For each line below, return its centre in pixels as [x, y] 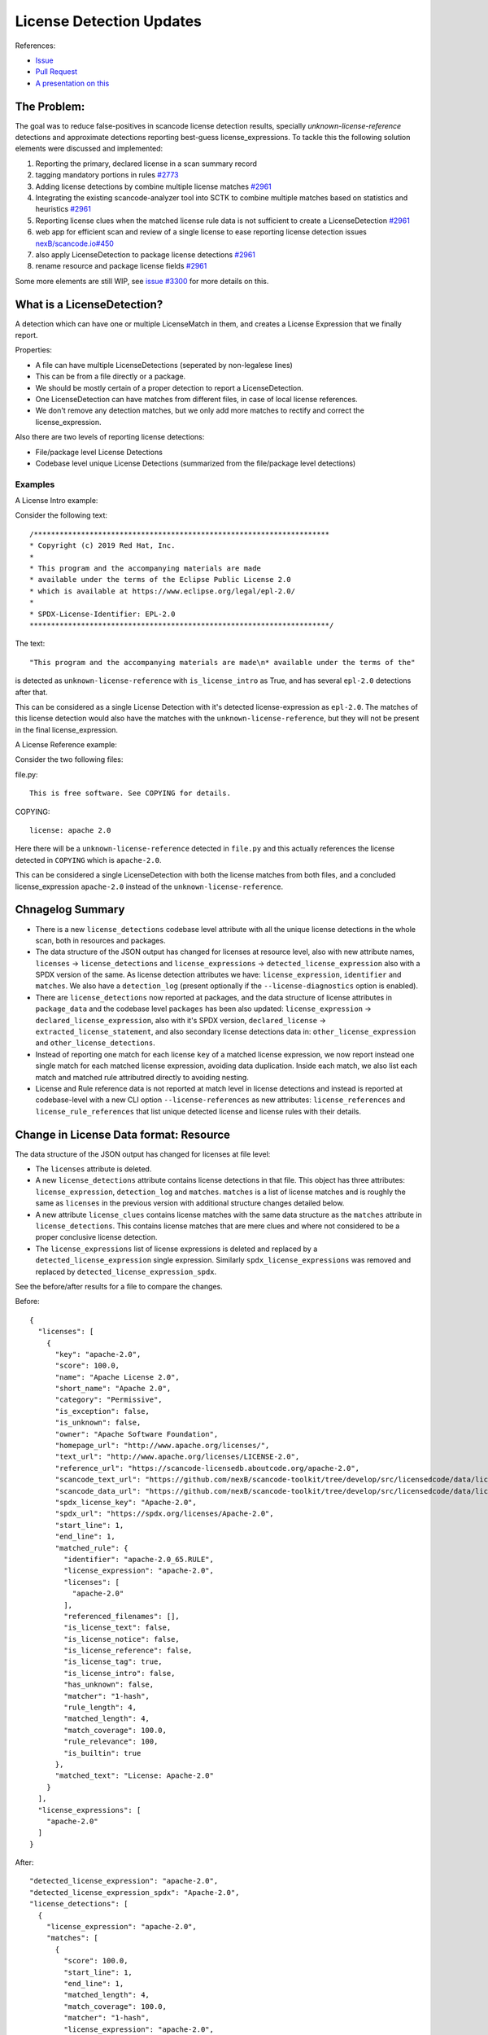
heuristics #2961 [63, 209]
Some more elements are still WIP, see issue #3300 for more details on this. [142, 281]
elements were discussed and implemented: [89, 149]
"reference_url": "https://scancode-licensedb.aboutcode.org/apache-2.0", [207, 1468]
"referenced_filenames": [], [122, 1616]
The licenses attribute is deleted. [94, 1169]
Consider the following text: [61, 515]
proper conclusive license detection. [96, 1237]
